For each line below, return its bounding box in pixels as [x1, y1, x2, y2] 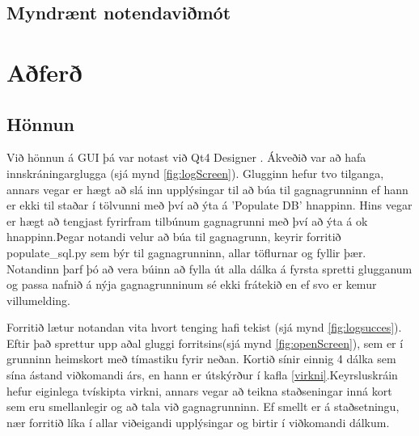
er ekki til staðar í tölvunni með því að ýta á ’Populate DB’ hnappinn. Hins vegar [6, 197, 413, 214]
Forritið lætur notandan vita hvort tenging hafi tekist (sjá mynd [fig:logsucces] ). [6, 319, 402, 336]
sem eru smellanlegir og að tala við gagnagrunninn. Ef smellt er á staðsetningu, [6, 398, 400, 415]
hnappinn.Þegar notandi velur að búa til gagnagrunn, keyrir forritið [6, 228, 341, 245]
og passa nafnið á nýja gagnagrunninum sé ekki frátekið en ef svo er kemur [6, 276, 377, 293]
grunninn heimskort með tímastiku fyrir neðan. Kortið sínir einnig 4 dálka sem [6, 350, 396, 367]
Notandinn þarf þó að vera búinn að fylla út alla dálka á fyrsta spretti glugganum [6, 260, 413, 277]
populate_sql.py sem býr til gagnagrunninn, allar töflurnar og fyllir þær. [6, 243, 366, 260]
